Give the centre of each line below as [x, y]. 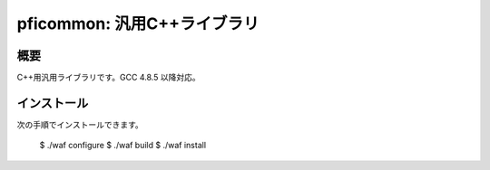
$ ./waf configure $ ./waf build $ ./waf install [123, 146]
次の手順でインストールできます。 [80, 124]
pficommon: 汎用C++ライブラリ [138, 24]
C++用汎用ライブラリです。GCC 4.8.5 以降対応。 [108, 78]
